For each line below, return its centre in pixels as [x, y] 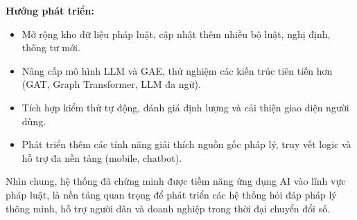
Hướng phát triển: [50, 10]
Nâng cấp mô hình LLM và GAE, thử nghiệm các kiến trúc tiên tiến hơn [177, 70]
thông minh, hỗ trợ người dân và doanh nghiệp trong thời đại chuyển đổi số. [168, 208]
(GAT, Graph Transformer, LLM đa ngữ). [111, 84]
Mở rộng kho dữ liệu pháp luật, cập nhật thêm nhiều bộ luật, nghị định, [176, 34]
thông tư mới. [51, 47]
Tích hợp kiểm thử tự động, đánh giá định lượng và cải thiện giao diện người [185, 107]
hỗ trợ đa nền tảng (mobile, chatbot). [102, 157]
